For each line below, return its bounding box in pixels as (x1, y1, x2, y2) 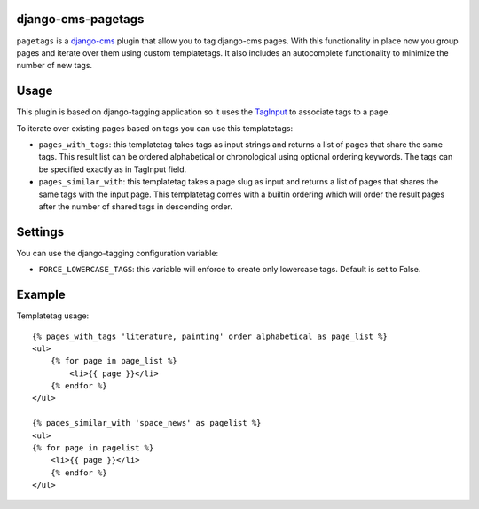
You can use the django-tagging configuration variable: (16, 247, 219, 258)
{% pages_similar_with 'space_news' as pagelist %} (32, 418, 262, 428)
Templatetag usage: (16, 310, 90, 321)
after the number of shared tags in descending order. (38, 200, 232, 212)
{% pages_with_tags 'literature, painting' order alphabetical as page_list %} (32, 331, 388, 341)
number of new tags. (16, 60, 93, 71)
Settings (16, 224, 65, 239)
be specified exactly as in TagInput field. (38, 164, 186, 175)
